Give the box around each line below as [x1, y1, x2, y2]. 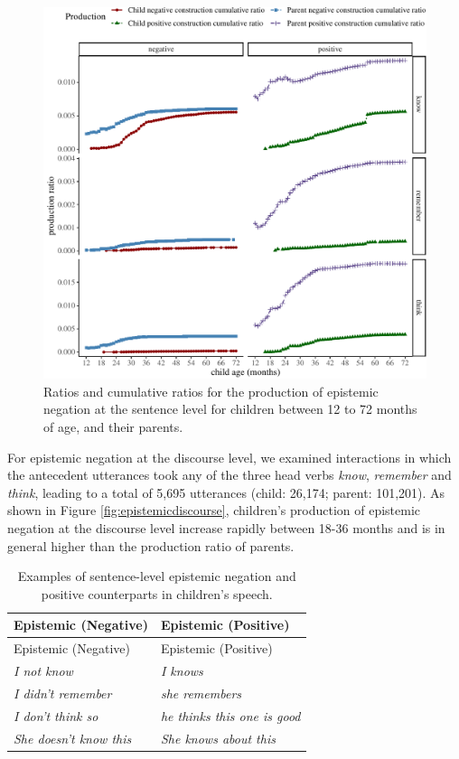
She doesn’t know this [14, 728, 132, 747]
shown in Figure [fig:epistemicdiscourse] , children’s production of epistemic [7, 501, 421, 520]
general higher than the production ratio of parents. [7, 536, 295, 555]
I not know [14, 661, 73, 679]
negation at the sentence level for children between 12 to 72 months [43, 399, 417, 418]
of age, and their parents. [43, 417, 183, 436]
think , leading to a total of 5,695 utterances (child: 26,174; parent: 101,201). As [7, 483, 445, 501]
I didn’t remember [14, 683, 112, 702]
